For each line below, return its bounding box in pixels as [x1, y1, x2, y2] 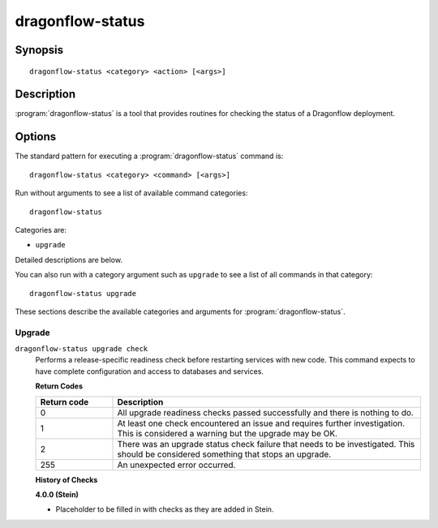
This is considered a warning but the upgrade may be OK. [117, 427, 338, 439]
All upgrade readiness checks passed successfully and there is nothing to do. [117, 406, 414, 418]
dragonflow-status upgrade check [15, 345, 148, 354]
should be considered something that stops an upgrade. [117, 449, 332, 460]
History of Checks [35, 474, 98, 484]
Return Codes [35, 381, 83, 391]
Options [15, 130, 57, 144]
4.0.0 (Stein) [35, 489, 79, 499]
